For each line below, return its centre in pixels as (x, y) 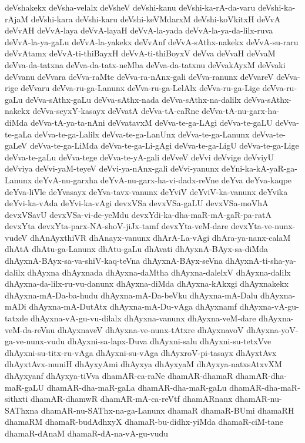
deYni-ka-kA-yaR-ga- (260, 168)
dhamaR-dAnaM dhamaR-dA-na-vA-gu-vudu (87, 433)
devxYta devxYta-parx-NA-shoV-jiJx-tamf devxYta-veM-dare (117, 226)
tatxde (16, 318)
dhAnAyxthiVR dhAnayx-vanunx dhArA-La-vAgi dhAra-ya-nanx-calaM (160, 237)
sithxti (16, 399)
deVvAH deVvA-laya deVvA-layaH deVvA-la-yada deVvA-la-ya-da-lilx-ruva (139, 30)
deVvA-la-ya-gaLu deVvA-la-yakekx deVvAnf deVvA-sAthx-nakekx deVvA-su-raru (152, 41)
